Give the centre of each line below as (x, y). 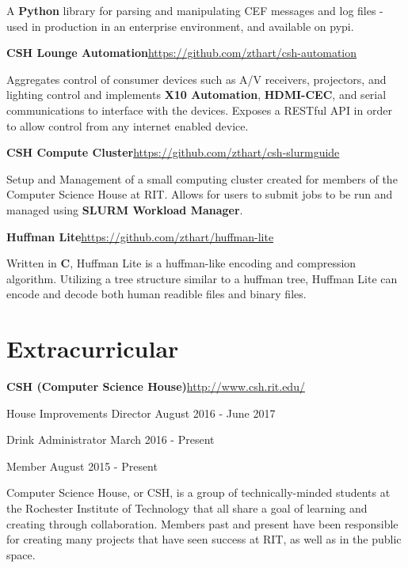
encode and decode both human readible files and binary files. (156, 294)
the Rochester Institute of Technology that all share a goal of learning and (187, 508)
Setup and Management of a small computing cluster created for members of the (202, 178)
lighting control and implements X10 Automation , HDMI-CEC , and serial (196, 95)
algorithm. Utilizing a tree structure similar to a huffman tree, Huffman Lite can (202, 278)
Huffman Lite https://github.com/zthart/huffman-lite (140, 236)
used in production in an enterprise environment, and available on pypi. (180, 26)
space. (21, 554)
